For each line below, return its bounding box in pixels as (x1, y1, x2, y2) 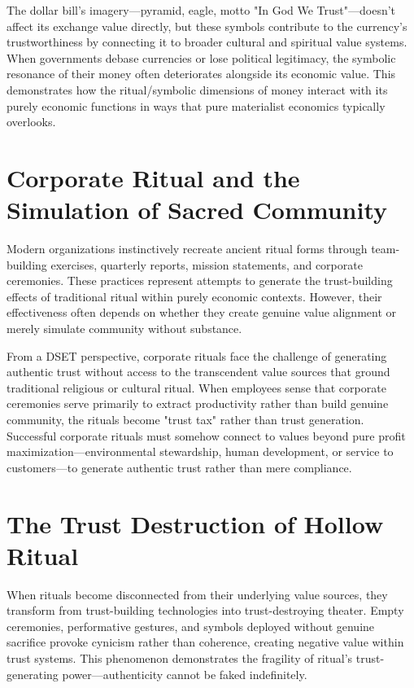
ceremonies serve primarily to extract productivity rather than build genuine (7, 395, 389, 412)
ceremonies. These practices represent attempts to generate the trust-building (7, 272, 393, 289)
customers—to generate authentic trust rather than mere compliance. (7, 458, 352, 475)
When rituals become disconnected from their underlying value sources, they (7, 585, 388, 603)
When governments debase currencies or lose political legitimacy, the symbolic (7, 49, 396, 66)
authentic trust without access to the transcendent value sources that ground (7, 363, 390, 380)
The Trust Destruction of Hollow (7, 506, 384, 540)
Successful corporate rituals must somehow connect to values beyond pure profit (7, 427, 406, 444)
